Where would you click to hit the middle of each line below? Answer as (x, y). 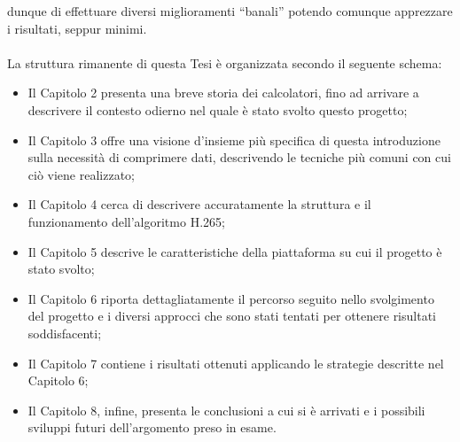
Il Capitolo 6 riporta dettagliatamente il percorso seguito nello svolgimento (231, 298)
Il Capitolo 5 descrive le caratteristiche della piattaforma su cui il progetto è (235, 251)
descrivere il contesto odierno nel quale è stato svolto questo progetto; (218, 109)
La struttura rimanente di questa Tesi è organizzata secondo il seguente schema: (225, 62)
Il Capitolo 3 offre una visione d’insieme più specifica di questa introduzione (234, 140)
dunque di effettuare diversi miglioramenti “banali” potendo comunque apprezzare (230, 11)
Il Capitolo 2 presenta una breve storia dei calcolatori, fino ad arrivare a (223, 93)
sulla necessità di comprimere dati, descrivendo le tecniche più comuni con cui (239, 157)
